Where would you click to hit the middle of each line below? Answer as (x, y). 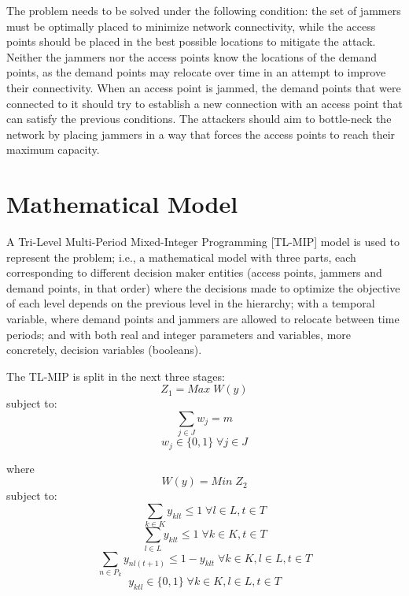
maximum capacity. (53, 149)
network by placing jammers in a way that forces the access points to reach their (201, 134)
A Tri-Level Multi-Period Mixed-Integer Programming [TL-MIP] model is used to (203, 242)
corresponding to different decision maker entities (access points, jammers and (194, 272)
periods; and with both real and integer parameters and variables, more (179, 334)
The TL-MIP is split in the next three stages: (116, 376)
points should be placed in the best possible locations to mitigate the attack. (191, 41)
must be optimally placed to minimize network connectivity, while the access (191, 26)
